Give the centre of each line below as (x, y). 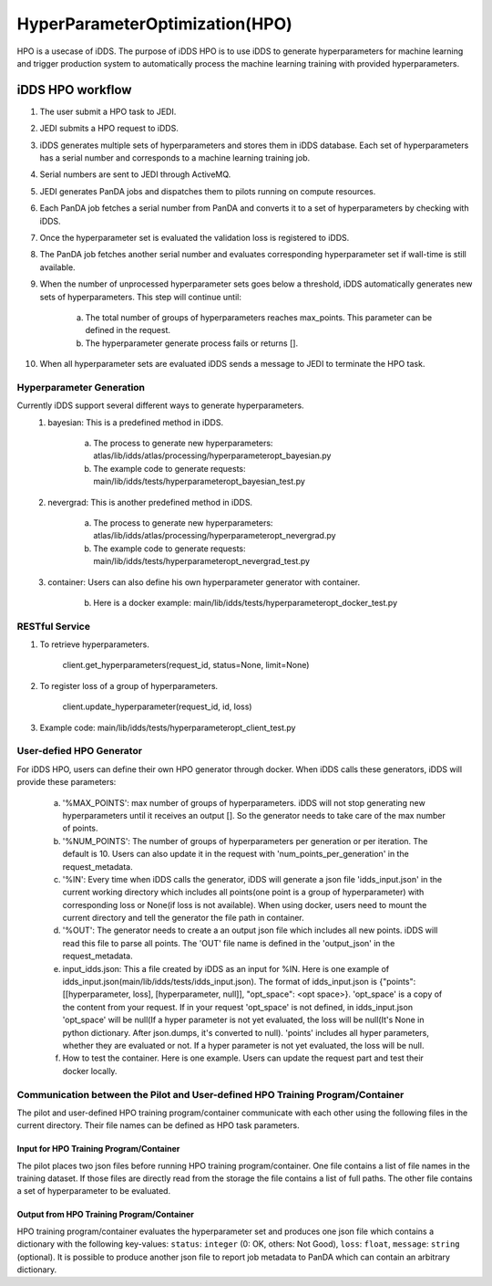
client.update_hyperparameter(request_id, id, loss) (157, 706)
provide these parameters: (67, 782)
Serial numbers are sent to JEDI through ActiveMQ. (135, 174)
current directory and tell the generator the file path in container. (183, 918)
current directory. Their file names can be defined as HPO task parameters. (158, 1125)
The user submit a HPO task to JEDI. (108, 111)
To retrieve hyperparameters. (95, 644)
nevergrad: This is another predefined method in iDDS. (150, 502)
